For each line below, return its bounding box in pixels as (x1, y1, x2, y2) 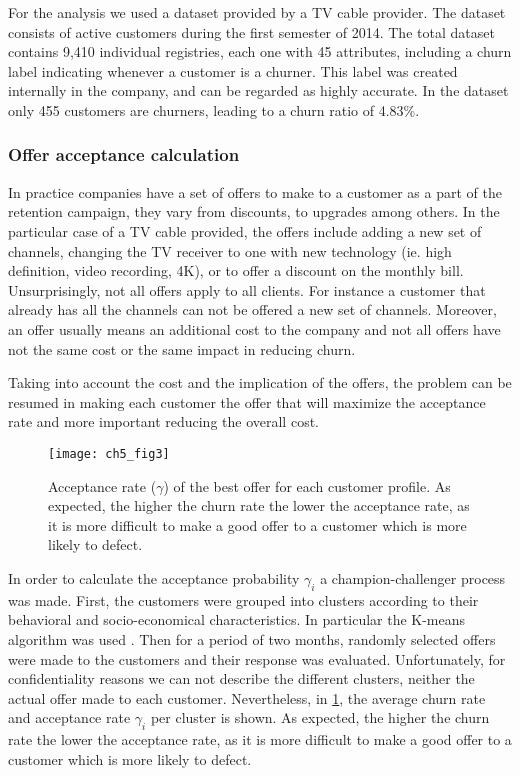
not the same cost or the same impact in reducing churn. (8, 338, 356, 359)
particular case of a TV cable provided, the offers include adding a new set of (8, 220, 482, 241)
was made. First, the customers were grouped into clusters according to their (8, 589, 479, 610)
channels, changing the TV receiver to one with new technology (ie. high (8, 240, 452, 261)
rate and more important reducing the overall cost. (8, 411, 319, 432)
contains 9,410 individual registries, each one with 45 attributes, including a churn (8, 41, 512, 62)
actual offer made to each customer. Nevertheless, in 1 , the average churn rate (8, 687, 486, 708)
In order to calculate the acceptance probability (8, 567, 300, 588)
